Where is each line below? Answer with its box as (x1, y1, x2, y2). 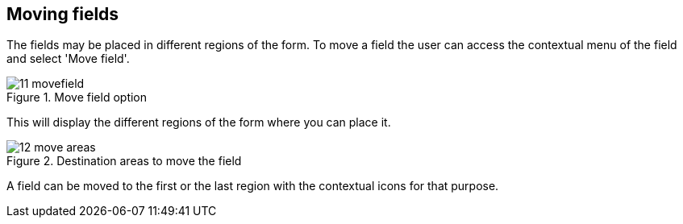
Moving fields (6, 4, 119, 24)
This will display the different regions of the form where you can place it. (6, 115, 391, 130)
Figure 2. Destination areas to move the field (6, 154, 242, 168)
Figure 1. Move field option (6, 90, 148, 105)
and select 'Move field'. (6, 52, 130, 66)
